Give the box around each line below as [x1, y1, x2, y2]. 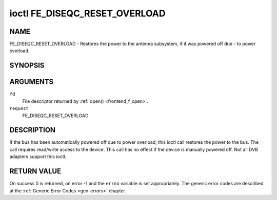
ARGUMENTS [9, 77, 54, 86]
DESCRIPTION [9, 126, 56, 135]
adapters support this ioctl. [9, 153, 67, 160]
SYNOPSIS [9, 61, 45, 70]
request [9, 105, 29, 112]
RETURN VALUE [9, 167, 62, 176]
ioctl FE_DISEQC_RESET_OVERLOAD [9, 8, 166, 19]
